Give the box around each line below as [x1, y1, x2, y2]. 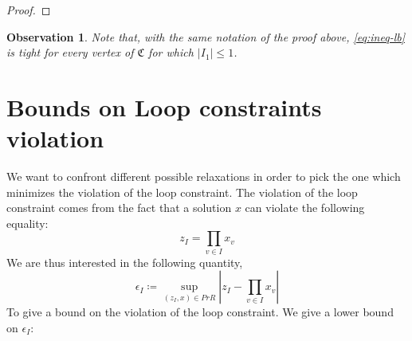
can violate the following [245, 199, 365, 216]
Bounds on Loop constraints [6, 90, 322, 123]
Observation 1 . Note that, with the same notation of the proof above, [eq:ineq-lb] [6, 28, 405, 45]
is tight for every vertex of [6, 44, 134, 61]
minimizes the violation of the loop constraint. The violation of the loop [6, 183, 358, 200]
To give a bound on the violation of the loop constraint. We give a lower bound [6, 304, 394, 320]
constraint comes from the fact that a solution [6, 199, 232, 216]
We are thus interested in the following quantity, [6, 253, 243, 270]
